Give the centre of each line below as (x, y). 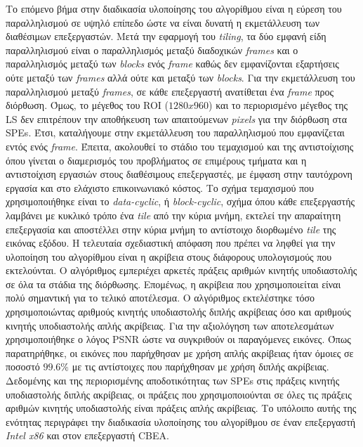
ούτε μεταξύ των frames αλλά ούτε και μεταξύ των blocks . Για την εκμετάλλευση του (180, 77)
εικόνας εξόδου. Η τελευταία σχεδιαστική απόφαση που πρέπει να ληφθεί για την (171, 243)
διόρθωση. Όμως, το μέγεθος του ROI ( (87, 105)
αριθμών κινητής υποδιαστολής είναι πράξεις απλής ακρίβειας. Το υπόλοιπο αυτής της (181, 408)
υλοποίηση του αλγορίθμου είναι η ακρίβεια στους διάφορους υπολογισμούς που (169, 256)
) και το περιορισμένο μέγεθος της (278, 105)
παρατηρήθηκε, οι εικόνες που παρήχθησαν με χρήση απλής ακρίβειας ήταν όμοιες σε (180, 352)
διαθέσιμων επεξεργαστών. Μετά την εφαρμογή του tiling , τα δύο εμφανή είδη (166, 36)
